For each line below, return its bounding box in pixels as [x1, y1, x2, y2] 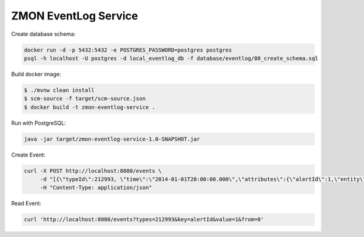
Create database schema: [11, 30, 76, 38]
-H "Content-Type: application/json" [39, 184, 152, 191]
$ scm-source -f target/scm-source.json [24, 95, 146, 102]
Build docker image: [11, 70, 61, 78]
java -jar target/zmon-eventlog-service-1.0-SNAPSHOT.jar [24, 135, 200, 142]
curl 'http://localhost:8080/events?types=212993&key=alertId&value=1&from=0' [24, 216, 264, 223]
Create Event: [11, 151, 45, 158]
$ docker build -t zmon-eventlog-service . [24, 104, 156, 110]
